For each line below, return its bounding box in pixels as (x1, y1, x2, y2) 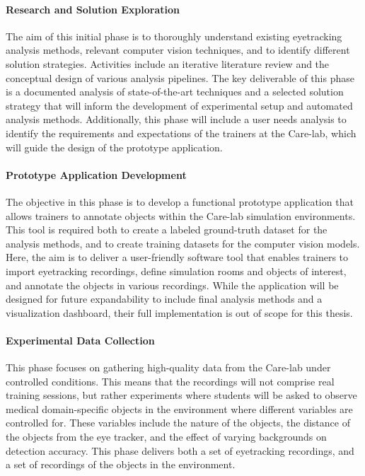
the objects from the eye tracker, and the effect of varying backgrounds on (6, 429, 327, 444)
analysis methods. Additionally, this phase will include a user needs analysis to (6, 112, 347, 127)
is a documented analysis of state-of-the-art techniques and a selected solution (6, 84, 344, 99)
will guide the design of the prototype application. (6, 139, 223, 154)
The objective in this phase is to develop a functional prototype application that (6, 194, 354, 209)
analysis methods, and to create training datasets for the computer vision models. (6, 236, 360, 250)
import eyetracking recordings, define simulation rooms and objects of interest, (6, 263, 347, 278)
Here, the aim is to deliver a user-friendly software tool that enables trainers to (6, 250, 349, 265)
